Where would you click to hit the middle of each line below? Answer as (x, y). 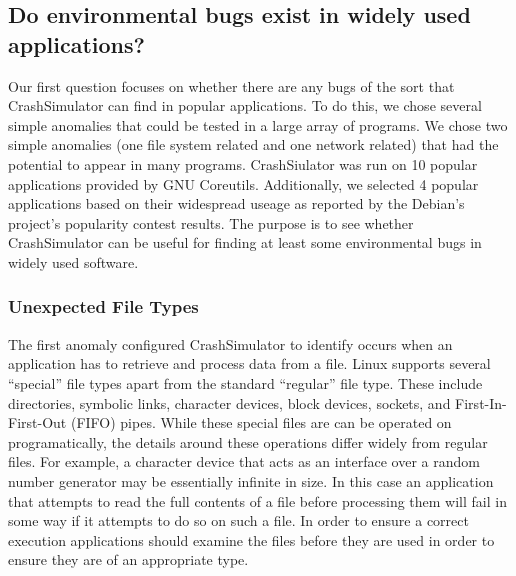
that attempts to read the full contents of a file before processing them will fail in (257, 500)
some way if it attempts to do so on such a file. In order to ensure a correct (238, 520)
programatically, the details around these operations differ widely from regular (248, 441)
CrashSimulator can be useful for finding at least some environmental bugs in (245, 242)
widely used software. (73, 261)
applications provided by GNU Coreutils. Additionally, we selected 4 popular (243, 183)
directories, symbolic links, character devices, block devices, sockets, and (229, 402)
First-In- (481, 402)
